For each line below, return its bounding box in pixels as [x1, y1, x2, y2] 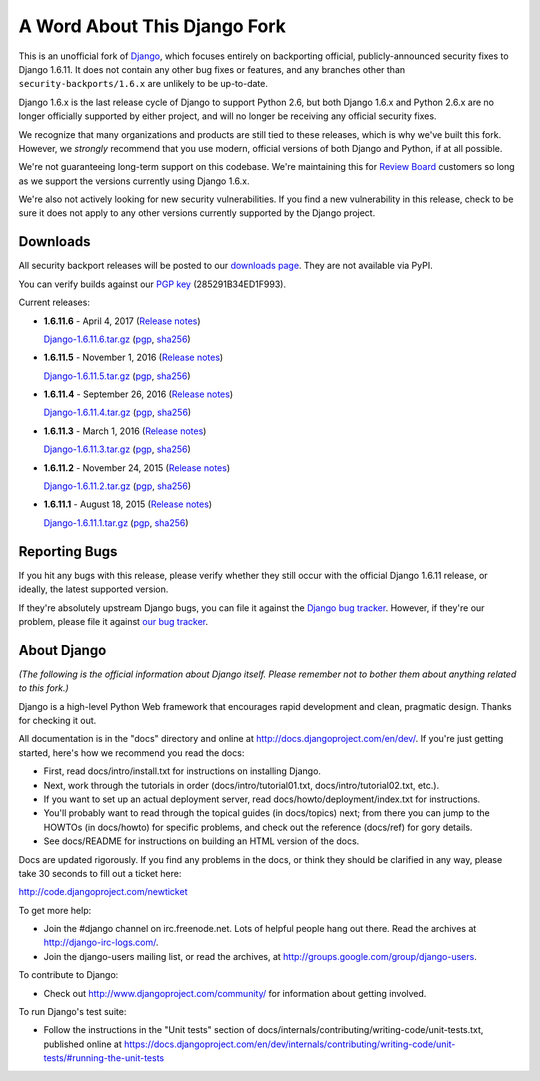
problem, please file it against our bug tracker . [18, 615, 209, 627]
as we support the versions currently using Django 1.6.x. [18, 175, 250, 187]
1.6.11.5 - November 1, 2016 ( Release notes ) [43, 351, 224, 364]
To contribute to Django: [18, 969, 119, 981]
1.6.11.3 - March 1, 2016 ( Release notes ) [43, 425, 207, 437]
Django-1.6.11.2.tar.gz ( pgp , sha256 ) [43, 480, 192, 492]
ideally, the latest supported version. [18, 583, 169, 595]
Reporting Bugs [18, 543, 118, 560]
